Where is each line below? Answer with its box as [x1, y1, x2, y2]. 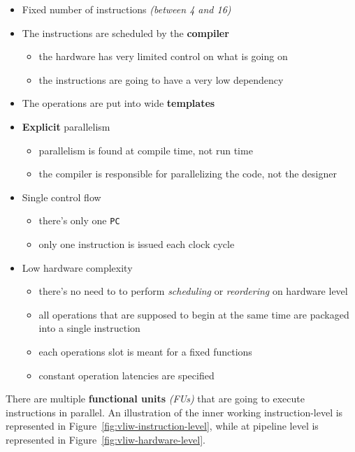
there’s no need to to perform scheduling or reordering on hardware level [38, 284, 348, 298]
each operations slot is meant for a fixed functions [38, 344, 252, 358]
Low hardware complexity [22, 260, 133, 275]
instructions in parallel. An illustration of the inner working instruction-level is [6, 404, 343, 419]
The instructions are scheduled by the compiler [22, 25, 229, 40]
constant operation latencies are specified [38, 367, 215, 382]
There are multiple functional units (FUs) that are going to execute [6, 391, 305, 406]
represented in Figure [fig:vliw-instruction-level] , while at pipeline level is [6, 418, 319, 433]
